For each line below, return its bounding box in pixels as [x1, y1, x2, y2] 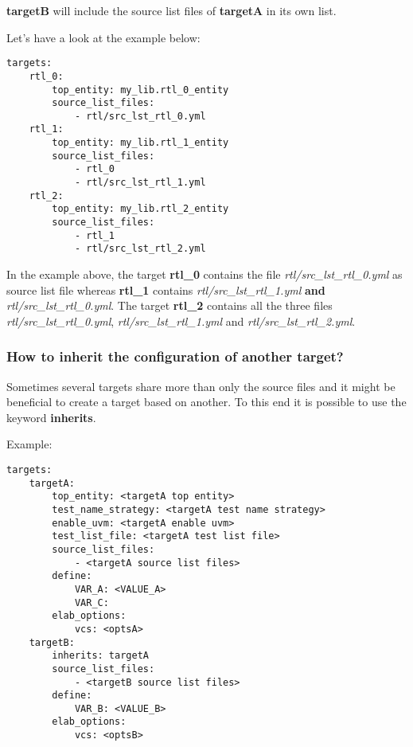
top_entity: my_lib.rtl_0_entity [52, 84, 229, 96]
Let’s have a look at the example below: [6, 29, 201, 45]
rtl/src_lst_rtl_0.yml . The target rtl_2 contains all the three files [6, 297, 333, 314]
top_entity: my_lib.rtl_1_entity [52, 137, 229, 149]
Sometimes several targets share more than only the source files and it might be [6, 377, 395, 394]
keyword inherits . [6, 409, 96, 425]
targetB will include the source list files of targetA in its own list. [6, 2, 337, 18]
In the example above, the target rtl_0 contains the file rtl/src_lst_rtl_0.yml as [6, 266, 403, 283]
